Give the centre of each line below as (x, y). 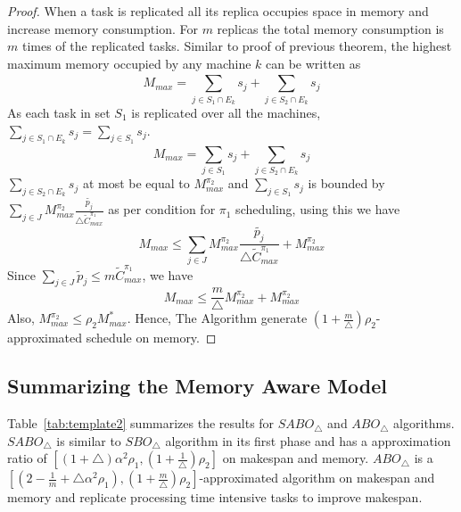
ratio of (27, 458)
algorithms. (424, 423)
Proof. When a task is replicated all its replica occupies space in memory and (218, 11)
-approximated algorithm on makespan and (317, 478)
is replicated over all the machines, (226, 112)
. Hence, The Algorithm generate (217, 318)
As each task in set (59, 112)
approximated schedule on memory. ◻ (112, 338)
